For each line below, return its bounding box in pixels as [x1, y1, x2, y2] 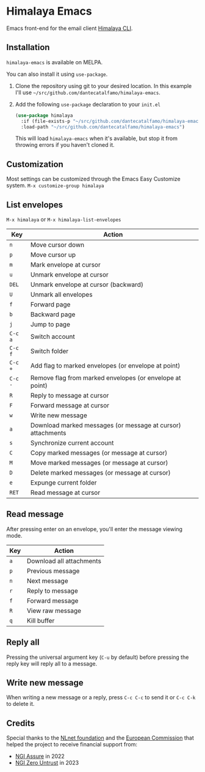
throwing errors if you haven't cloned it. [15, 141, 115, 149]
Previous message [26, 566, 80, 575]
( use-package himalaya [15, 112, 73, 119]
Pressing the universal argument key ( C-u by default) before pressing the [6, 653, 189, 661]
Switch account [30, 332, 75, 341]
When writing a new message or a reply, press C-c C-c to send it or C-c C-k [6, 694, 196, 701]
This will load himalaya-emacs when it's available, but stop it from [15, 135, 178, 142]
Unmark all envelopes [30, 291, 93, 299]
